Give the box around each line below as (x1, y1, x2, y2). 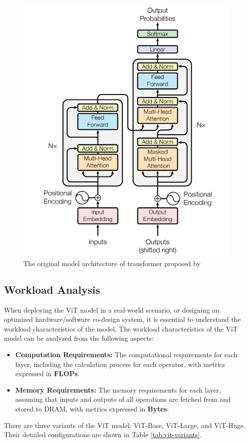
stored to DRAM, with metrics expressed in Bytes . (15, 403, 169, 413)
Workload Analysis (4, 282, 100, 297)
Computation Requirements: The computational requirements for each (15, 349, 238, 359)
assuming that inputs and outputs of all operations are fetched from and (15, 394, 231, 404)
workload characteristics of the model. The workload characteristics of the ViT (4, 323, 238, 333)
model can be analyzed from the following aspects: (4, 333, 154, 343)
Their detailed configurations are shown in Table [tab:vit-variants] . (4, 429, 202, 440)
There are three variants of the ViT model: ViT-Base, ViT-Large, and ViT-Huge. (4, 420, 246, 430)
